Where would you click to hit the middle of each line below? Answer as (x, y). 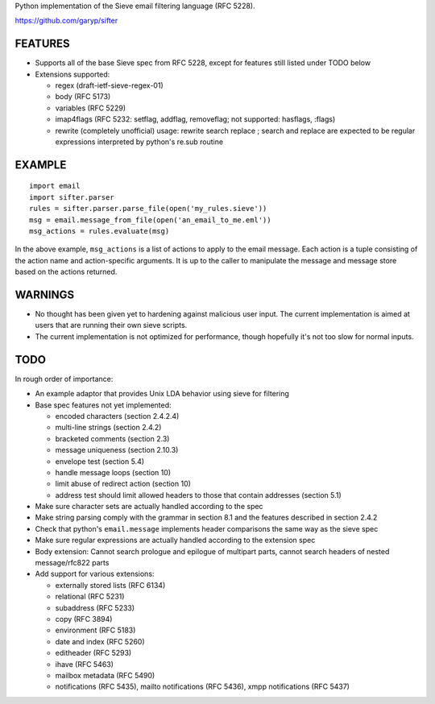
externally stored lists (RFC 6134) (110, 585)
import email (55, 186)
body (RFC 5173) (83, 97)
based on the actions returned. (66, 272)
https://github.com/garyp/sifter (66, 21)
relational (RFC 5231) (90, 597)
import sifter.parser (72, 197)
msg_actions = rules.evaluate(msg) (99, 231)
